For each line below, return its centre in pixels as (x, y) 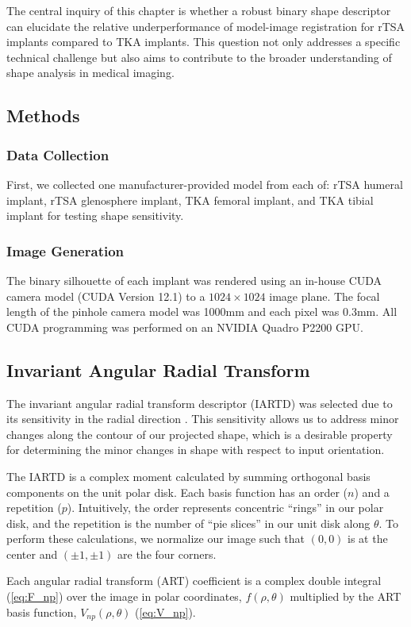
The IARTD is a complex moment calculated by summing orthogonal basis (188, 476)
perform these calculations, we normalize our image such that (156, 539)
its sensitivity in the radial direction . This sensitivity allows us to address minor (203, 419)
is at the (368, 539)
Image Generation (65, 250)
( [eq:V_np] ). (165, 612)
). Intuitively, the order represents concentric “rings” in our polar (225, 508)
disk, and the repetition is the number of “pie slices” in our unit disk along (188, 523)
